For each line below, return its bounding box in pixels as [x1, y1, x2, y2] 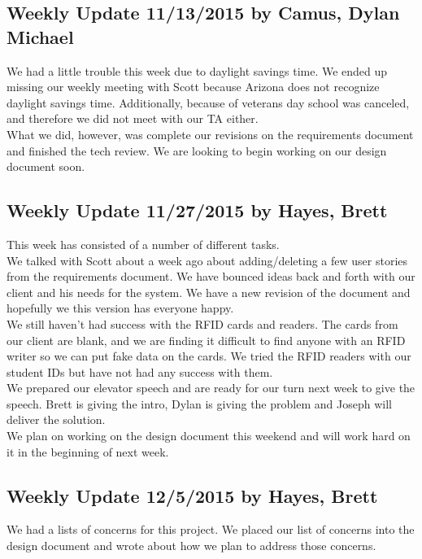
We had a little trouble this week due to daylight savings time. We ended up [7, 62, 388, 79]
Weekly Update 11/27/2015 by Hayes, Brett [7, 198, 388, 223]
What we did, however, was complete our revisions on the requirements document [7, 125, 414, 142]
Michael [7, 24, 74, 49]
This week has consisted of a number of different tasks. [7, 235, 280, 252]
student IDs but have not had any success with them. [7, 363, 273, 380]
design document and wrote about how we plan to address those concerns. [7, 537, 376, 554]
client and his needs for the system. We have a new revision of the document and [7, 283, 411, 300]
